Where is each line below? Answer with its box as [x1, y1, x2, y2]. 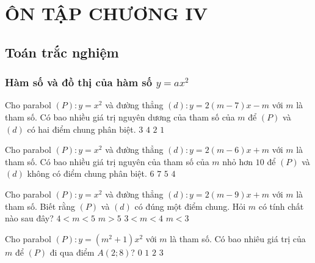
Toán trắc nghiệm [5, 42, 119, 61]
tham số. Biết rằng [5, 199, 76, 212]
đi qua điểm [49, 245, 95, 258]
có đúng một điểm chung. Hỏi [134, 199, 246, 212]
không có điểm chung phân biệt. [27, 167, 147, 180]
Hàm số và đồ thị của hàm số [5, 75, 153, 90]
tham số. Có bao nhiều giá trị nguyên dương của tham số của [5, 110, 235, 123]
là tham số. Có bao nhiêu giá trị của [170, 232, 306, 245]
